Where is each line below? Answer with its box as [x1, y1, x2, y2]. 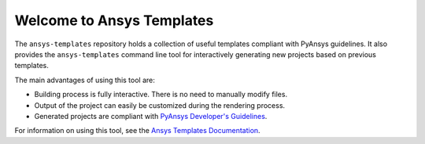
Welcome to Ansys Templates [14, 12, 214, 29]
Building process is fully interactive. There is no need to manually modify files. [34, 90, 287, 99]
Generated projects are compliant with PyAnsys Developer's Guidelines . [34, 111, 268, 121]
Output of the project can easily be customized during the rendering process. [34, 100, 286, 110]
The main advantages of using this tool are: [14, 75, 155, 85]
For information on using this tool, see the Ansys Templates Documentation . [14, 126, 261, 135]
